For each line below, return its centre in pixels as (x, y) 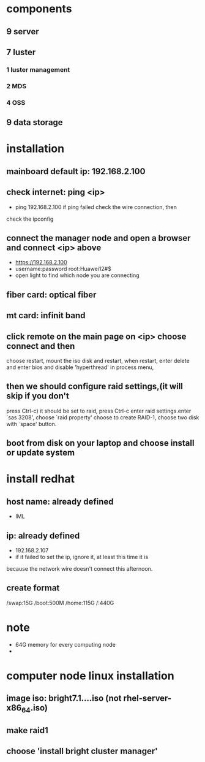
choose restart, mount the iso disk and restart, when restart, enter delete (98, 360)
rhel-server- (147, 699)
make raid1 (27, 730)
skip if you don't (38, 396)
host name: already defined (60, 501)
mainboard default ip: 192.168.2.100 (76, 171)
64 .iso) (34, 709)
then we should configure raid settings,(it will (95, 387)
